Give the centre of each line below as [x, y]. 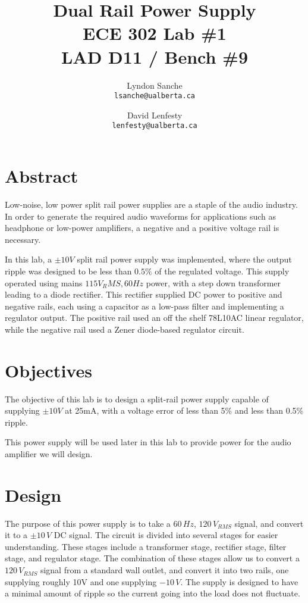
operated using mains [44, 282]
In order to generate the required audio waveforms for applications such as [140, 216]
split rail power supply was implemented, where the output [184, 259]
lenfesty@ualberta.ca [155, 126]
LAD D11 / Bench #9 [155, 56]
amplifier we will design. [49, 453]
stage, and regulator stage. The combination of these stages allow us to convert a [152, 558]
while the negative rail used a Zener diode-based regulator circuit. [125, 329]
